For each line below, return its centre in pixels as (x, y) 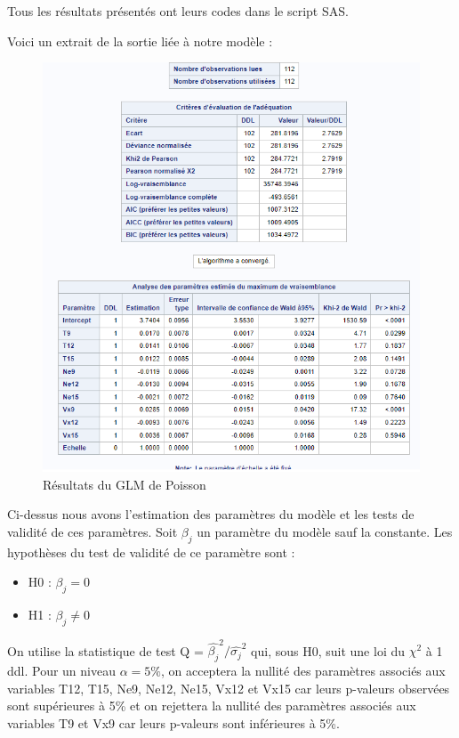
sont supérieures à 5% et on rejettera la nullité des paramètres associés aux (212, 706)
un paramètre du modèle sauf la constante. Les (325, 531)
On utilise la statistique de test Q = (105, 650)
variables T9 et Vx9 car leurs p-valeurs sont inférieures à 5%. (173, 723)
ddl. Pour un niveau (61, 671)
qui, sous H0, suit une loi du (328, 650)
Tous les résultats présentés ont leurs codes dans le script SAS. (178, 11)
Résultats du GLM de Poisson (125, 484)
